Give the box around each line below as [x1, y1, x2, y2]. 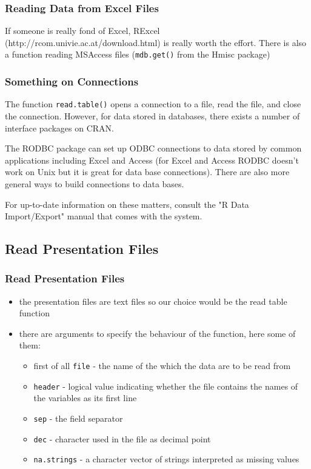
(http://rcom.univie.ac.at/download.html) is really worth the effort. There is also [5, 36, 307, 48]
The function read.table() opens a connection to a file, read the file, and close [5, 98, 301, 110]
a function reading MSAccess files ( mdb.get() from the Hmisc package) [5, 48, 270, 61]
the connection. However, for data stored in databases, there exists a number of [5, 109, 300, 122]
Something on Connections [5, 73, 139, 88]
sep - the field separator [33, 411, 123, 424]
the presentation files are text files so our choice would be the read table [19, 294, 287, 307]
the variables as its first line [33, 391, 137, 404]
